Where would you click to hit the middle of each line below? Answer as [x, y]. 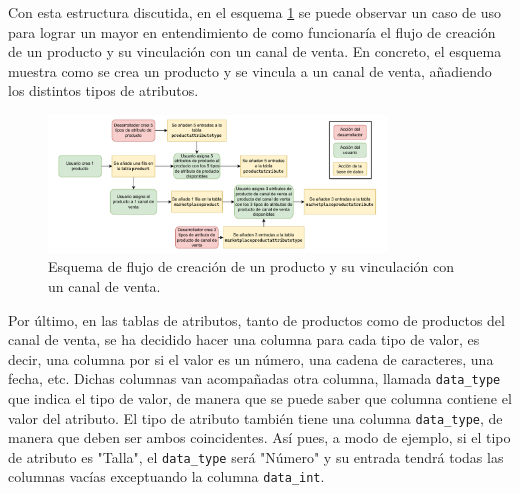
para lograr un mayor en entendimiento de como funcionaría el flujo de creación [252, 31]
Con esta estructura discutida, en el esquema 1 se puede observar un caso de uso [255, 12]
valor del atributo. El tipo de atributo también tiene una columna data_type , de [255, 417]
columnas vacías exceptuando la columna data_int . [166, 476]
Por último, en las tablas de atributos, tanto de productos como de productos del [256, 319]
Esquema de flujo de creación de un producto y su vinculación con [251, 266]
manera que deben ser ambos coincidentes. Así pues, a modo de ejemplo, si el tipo [259, 437]
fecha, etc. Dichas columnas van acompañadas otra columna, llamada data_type [254, 378]
